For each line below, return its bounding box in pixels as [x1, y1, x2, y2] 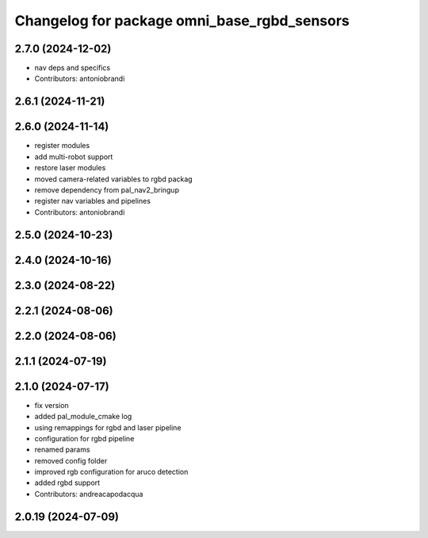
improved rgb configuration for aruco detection [34, 467, 189, 477]
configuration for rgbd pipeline [34, 433, 135, 443]
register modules [34, 141, 90, 151]
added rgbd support [34, 478, 101, 487]
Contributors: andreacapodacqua [34, 489, 143, 498]
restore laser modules [34, 163, 106, 173]
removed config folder [34, 456, 108, 465]
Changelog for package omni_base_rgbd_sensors [14, 12, 350, 29]
